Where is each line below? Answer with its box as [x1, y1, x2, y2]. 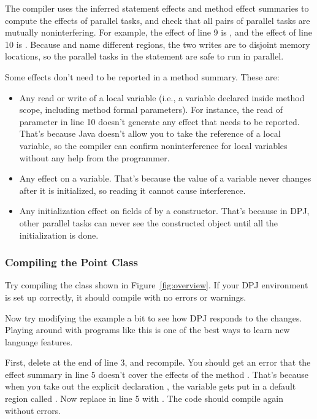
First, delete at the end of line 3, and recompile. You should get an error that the [5, 356, 311, 369]
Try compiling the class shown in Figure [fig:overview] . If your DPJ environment [5, 279, 308, 291]
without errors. [5, 404, 61, 417]
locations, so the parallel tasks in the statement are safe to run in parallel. [5, 50, 284, 63]
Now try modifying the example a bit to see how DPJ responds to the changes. [5, 311, 302, 324]
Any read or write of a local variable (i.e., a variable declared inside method [19, 91, 305, 104]
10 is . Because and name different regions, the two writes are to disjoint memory [5, 37, 310, 50]
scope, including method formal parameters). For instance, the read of [19, 103, 283, 116]
